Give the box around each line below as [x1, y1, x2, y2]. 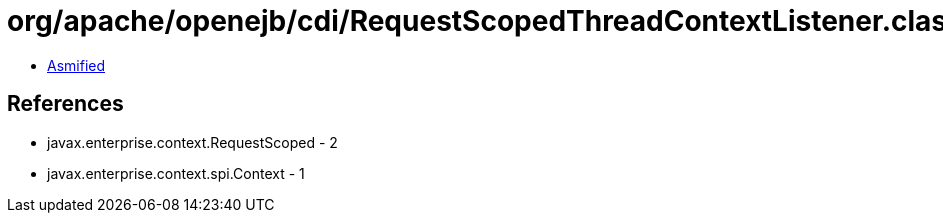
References [7, 91, 124, 117]
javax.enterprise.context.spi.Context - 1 [47, 164, 305, 182]
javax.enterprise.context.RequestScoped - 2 [47, 133, 338, 151]
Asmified [47, 56, 106, 74]
